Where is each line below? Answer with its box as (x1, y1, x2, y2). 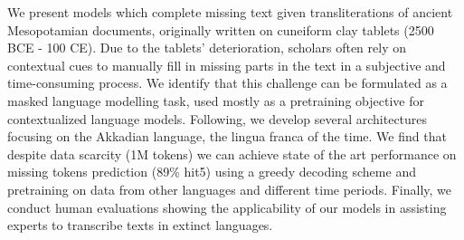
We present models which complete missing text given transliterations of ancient (7, 3, 453, 21)
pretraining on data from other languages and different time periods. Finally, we (7, 179, 452, 198)
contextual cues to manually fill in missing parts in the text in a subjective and (7, 55, 446, 74)
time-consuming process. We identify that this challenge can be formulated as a (7, 73, 448, 92)
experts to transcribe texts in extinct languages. (7, 216, 273, 235)
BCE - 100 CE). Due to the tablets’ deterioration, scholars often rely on (7, 38, 406, 57)
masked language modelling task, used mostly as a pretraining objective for (7, 91, 424, 110)
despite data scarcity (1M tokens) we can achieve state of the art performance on (7, 144, 457, 163)
